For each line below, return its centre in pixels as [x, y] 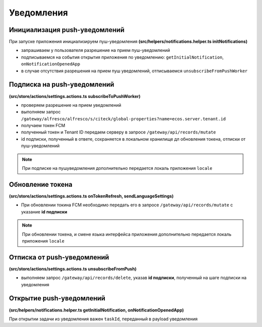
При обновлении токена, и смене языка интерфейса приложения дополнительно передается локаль [127, 234]
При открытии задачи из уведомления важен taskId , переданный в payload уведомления [103, 319]
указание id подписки [44, 212]
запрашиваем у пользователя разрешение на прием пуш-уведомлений [96, 50]
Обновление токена [41, 184]
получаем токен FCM [43, 126]
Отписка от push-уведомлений [59, 257]
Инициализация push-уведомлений [67, 30]
